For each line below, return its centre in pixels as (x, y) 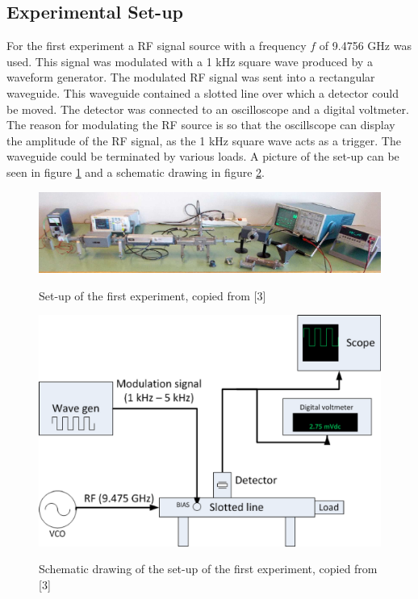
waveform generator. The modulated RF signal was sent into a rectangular (191, 77)
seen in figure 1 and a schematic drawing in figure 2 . (136, 172)
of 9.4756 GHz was (365, 46)
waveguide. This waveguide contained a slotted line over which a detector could (203, 92)
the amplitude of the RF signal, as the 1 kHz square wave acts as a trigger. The (204, 140)
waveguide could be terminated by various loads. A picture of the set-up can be (203, 156)
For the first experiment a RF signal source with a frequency (157, 46)
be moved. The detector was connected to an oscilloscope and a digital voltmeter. (208, 109)
